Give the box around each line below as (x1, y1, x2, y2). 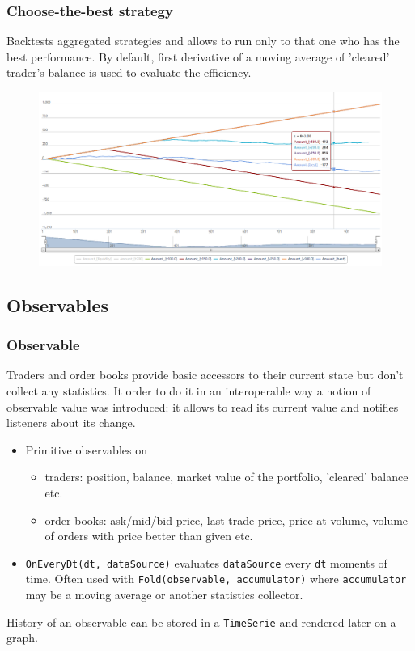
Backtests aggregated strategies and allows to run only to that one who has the (6, 32, 400, 49)
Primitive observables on (25, 441, 147, 458)
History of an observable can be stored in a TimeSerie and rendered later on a (6, 613, 396, 630)
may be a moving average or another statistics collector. (25, 586, 303, 603)
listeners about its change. (6, 414, 136, 431)
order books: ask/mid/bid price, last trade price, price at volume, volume (44, 511, 409, 528)
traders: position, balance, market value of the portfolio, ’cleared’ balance (44, 468, 409, 485)
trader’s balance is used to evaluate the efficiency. (6, 64, 252, 81)
